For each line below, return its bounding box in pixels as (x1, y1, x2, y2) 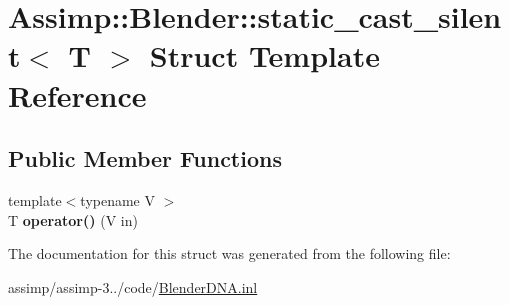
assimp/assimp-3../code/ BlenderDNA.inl (8, 276, 258, 297)
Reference (8, 74, 147, 115)
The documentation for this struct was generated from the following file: (8, 243, 451, 264)
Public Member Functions (8, 143, 282, 174)
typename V (80, 189, 155, 210)
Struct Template (149, 35, 380, 76)
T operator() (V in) (8, 209, 138, 230)
